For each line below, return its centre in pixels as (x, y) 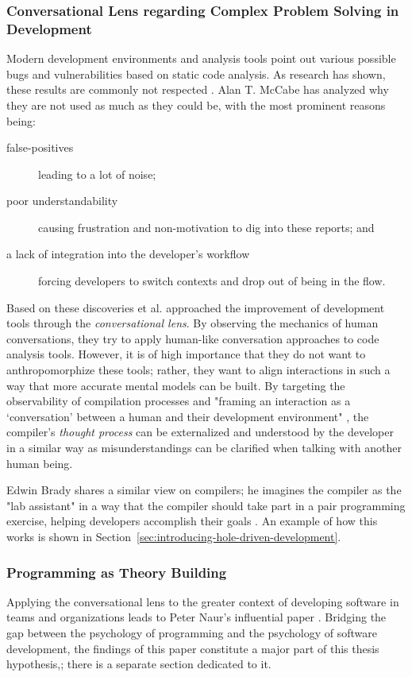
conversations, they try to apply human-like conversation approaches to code (193, 338)
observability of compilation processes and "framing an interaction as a (179, 401)
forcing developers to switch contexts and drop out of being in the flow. (212, 281)
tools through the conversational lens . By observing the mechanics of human (193, 323)
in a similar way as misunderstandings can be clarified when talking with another (204, 448)
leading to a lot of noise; (97, 174)
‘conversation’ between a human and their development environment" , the (188, 416)
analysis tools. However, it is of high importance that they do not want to (186, 354)
